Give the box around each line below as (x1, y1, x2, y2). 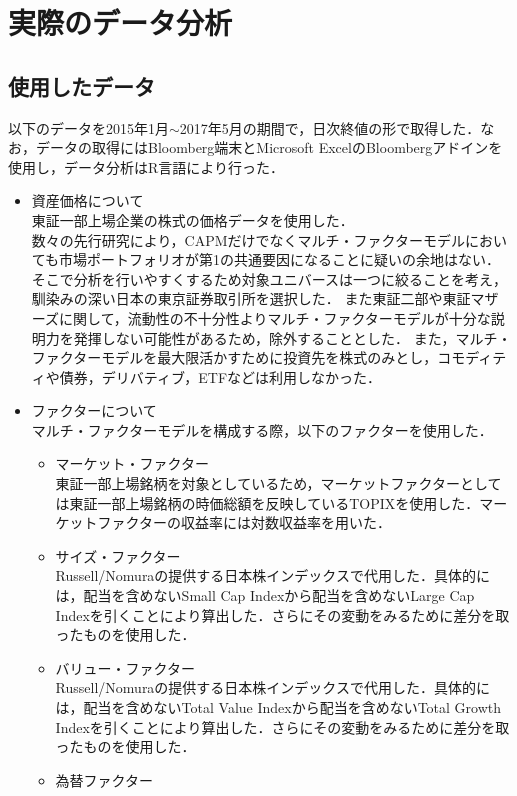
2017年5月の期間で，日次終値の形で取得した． (179, 117, 481, 138)
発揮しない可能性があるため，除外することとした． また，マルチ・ (73, 327, 512, 348)
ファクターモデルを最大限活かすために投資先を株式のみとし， (31, 347, 438, 368)
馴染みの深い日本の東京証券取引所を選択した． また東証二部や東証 (31, 288, 471, 309)
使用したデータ (8, 70, 155, 101)
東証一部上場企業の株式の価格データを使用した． (31, 209, 354, 230)
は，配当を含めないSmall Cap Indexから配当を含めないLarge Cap (55, 585, 475, 606)
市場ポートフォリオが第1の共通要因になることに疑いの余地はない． (59, 249, 501, 270)
